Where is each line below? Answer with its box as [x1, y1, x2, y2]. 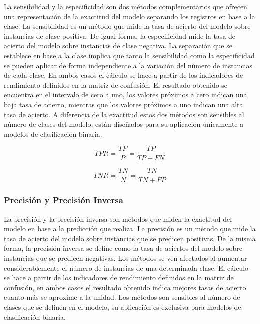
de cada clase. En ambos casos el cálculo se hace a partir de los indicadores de [4, 70, 243, 80]
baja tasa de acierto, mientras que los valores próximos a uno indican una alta [4, 99, 243, 109]
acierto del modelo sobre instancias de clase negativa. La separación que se [4, 40, 232, 51]
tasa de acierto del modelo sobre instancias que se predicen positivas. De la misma [4, 233, 256, 243]
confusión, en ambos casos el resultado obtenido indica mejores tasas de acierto [4, 282, 246, 292]
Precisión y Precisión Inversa [4, 194, 123, 206]
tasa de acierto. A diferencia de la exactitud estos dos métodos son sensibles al [4, 109, 244, 119]
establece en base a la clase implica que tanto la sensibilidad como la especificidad [4, 50, 255, 60]
